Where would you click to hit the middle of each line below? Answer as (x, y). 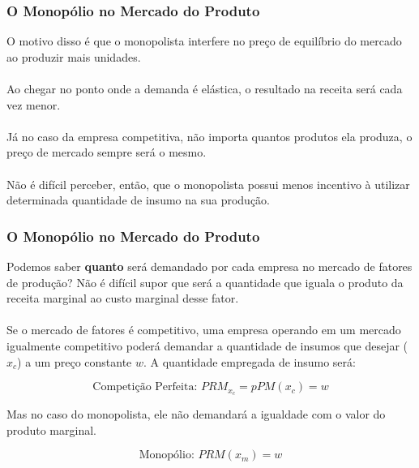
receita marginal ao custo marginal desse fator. (123, 298)
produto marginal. (51, 429)
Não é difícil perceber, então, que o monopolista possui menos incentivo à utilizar (208, 184)
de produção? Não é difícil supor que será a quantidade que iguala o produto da (205, 282)
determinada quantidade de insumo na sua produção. (138, 200)
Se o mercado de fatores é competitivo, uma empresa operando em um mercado (204, 330)
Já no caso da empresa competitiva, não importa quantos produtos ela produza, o (209, 136)
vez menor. (34, 104)
